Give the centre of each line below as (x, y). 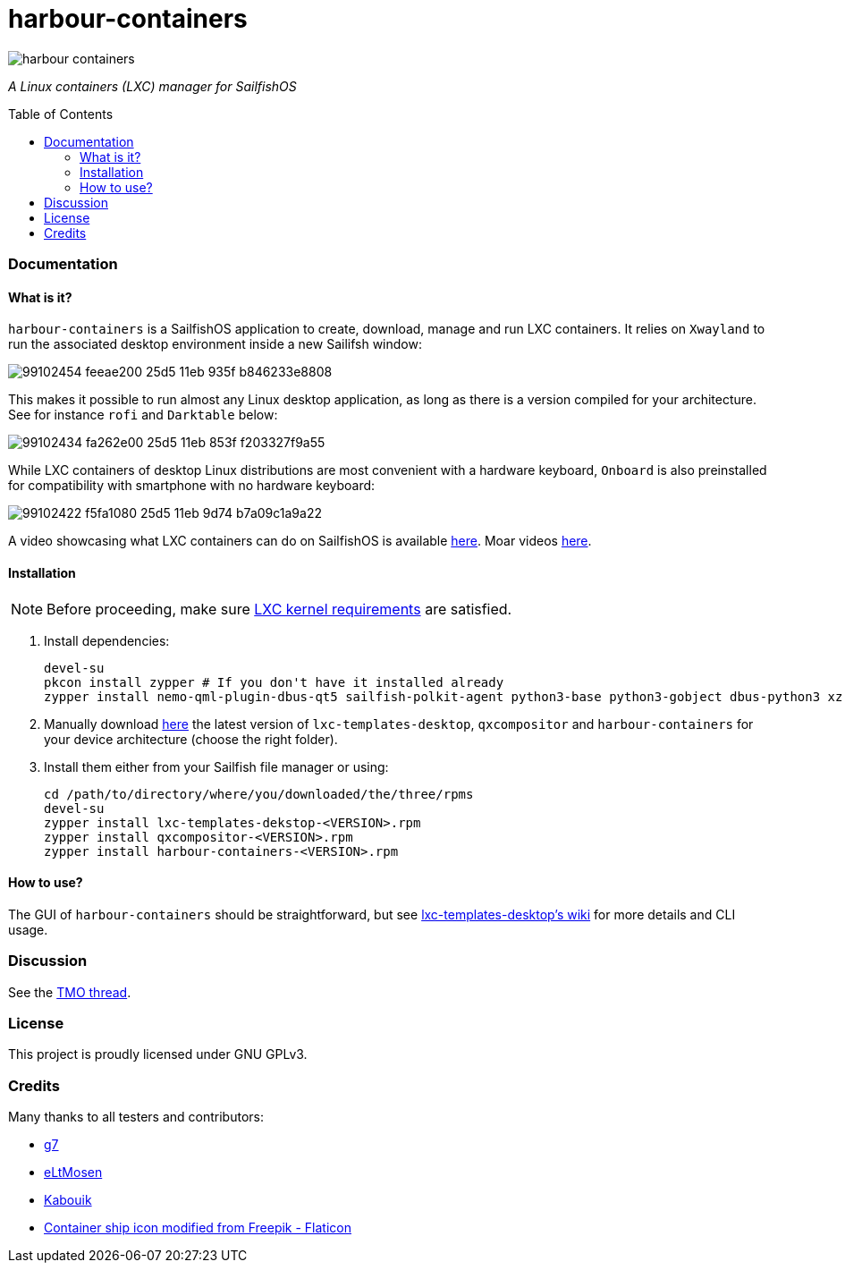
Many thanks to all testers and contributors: (136, 1117)
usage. (28, 929)
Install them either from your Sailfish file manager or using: (216, 766)
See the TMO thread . (70, 992)
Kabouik (68, 1200)
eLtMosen (73, 1173)
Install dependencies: (107, 640)
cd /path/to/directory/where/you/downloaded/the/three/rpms (259, 794)
